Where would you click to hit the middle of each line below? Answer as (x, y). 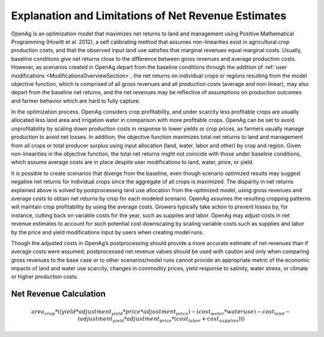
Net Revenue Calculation (58, 294)
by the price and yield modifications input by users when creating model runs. (107, 232)
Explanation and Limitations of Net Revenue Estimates (149, 16)
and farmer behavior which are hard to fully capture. (76, 101)
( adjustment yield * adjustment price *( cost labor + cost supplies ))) (161, 320)
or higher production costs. (45, 277)
